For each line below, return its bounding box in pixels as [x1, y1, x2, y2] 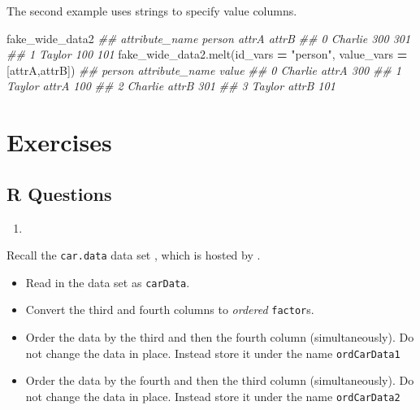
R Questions [6, 181, 112, 206]
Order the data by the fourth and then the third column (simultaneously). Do [25, 372, 414, 389]
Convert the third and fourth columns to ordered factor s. [25, 301, 314, 318]
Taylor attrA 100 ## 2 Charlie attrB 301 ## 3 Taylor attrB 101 [6, 77, 336, 94]
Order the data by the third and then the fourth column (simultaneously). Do [25, 329, 414, 346]
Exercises [6, 125, 112, 159]
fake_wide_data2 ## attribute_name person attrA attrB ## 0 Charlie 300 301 [6, 29, 411, 46]
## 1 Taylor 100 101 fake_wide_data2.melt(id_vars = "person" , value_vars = [6, 46, 408, 63]
